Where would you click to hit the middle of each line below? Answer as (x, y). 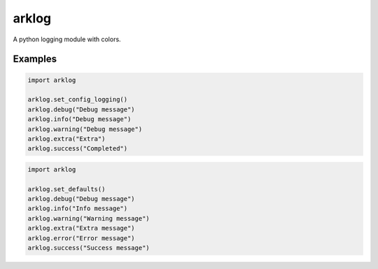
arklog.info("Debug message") (79, 119)
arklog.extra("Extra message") (82, 228)
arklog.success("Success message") (89, 248)
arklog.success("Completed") (78, 149)
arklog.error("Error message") (82, 238)
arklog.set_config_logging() (78, 99)
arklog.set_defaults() (66, 189)
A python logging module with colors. (67, 39)
